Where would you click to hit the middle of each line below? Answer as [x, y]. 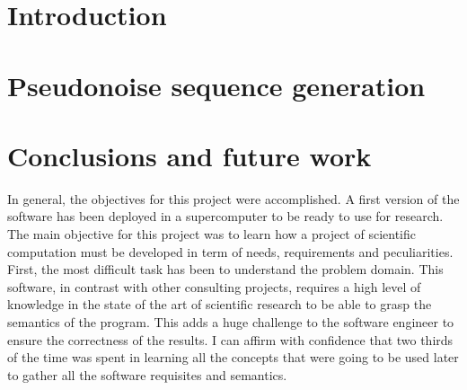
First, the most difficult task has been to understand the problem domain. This [225, 269]
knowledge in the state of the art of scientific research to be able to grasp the [220, 304]
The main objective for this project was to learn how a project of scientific [211, 234]
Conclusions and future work [189, 155]
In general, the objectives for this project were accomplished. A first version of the [233, 198]
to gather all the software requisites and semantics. [147, 374]
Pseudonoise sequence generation [216, 85]
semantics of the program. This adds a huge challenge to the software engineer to [231, 322]
